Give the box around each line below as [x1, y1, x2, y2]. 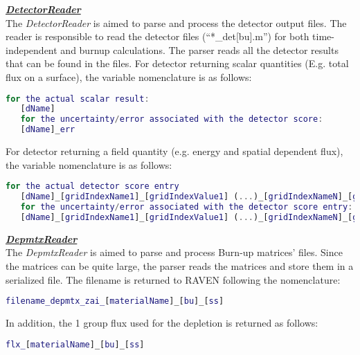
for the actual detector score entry [6, 181, 179, 192]
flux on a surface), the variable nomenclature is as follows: [6, 69, 252, 84]
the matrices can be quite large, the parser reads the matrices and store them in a [6, 258, 354, 273]
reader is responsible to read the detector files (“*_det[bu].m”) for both [6, 29, 309, 44]
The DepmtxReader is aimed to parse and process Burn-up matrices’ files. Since [6, 245, 343, 260]
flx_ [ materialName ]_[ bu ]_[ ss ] [6, 339, 145, 349]
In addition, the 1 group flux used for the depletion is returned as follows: [6, 316, 318, 329]
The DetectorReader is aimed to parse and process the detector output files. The [6, 15, 347, 30]
